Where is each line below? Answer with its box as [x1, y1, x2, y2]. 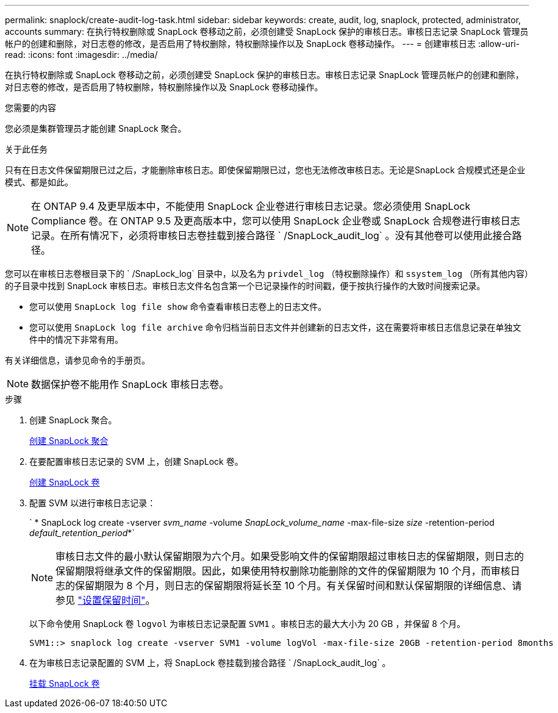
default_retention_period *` [29, 528, 135, 538]
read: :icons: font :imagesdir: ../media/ [5, 49, 158, 60]
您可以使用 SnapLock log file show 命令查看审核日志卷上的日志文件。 [29, 301, 327, 312]
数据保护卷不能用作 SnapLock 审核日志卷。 [31, 378, 229, 390]
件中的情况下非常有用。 [29, 334, 123, 345]
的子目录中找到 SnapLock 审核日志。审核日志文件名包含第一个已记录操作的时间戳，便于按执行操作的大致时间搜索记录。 [5, 281, 485, 291]
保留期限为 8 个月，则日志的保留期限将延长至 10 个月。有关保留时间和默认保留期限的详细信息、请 [75, 579, 522, 592]
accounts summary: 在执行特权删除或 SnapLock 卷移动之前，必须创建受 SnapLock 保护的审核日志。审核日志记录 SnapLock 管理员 [5, 26, 529, 37]
